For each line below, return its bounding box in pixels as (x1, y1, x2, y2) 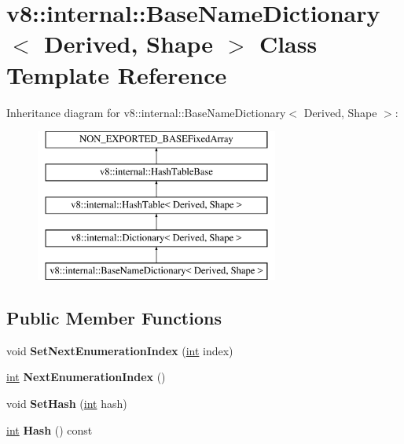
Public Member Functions (6, 306, 222, 330)
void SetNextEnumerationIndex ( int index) (6, 342, 233, 358)
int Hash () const (6, 421, 93, 438)
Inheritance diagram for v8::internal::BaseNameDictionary (6, 104, 286, 120)
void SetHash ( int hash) (6, 395, 127, 412)
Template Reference (6, 58, 227, 90)
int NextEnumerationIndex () (6, 369, 166, 385)
